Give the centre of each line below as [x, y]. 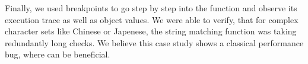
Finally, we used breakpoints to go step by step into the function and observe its [151, 8]
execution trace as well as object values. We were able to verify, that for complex [152, 19]
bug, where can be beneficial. [58, 54]
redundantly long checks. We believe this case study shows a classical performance [154, 42]
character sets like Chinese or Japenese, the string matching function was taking [151, 31]
